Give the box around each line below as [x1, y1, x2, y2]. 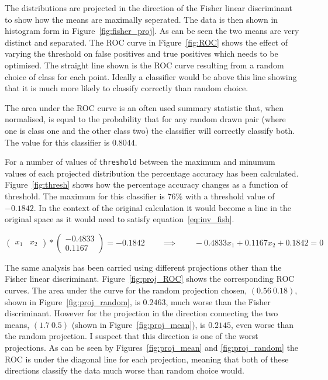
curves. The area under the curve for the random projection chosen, [5, 284, 247, 296]
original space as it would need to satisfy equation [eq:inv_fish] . [5, 213, 234, 225]
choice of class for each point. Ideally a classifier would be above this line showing [5, 70, 297, 82]
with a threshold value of [185, 189, 275, 202]
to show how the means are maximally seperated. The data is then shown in [5, 13, 278, 25]
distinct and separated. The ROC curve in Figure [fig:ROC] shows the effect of [5, 36, 288, 48]
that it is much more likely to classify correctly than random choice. [5, 82, 248, 94]
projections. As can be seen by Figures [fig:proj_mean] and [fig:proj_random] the [5, 341, 299, 353]
